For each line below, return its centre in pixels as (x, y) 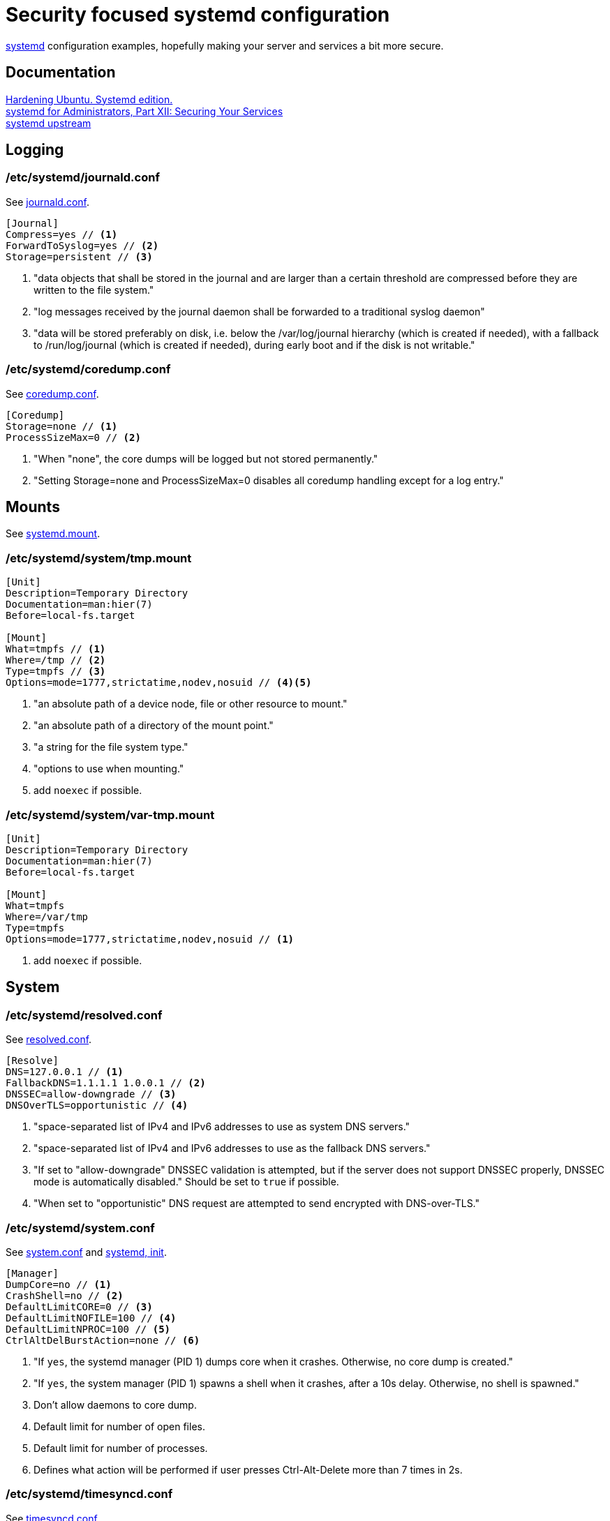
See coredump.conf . (52, 394)
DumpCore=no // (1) (59, 1284)
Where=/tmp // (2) (56, 660)
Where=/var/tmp (47, 916)
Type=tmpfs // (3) (56, 672)
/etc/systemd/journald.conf (83, 178)
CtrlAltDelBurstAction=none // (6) (103, 1340)
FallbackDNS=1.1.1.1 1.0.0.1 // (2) (106, 1083)
